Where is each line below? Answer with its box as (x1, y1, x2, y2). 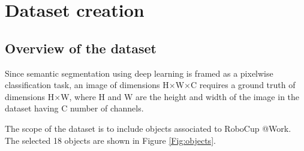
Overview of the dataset (5, 38, 156, 57)
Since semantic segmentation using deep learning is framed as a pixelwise (5, 67, 273, 79)
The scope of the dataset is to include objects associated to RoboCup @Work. (5, 122, 291, 134)
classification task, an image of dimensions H (5, 78, 169, 91)
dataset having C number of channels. (5, 102, 144, 114)
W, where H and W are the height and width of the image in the (61, 90, 300, 102)
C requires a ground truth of (190, 78, 296, 91)
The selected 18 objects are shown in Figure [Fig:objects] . (5, 134, 216, 146)
